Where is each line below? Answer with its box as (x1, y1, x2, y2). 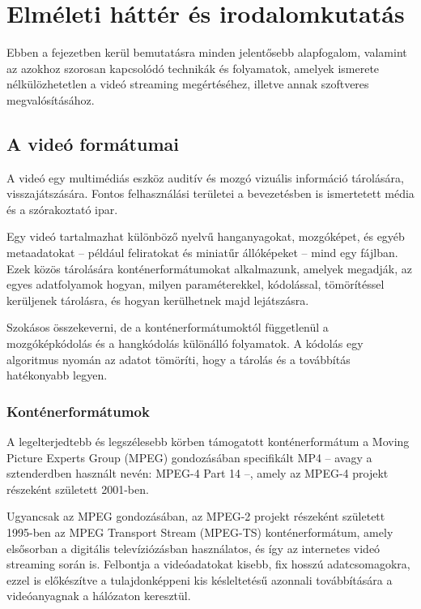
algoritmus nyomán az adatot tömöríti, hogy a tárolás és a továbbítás (6, 350, 351, 367)
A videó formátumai (6, 131, 179, 156)
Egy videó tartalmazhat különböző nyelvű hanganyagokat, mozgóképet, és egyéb (6, 228, 405, 245)
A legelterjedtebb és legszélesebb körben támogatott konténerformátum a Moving (6, 433, 410, 450)
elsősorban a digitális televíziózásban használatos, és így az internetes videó (6, 539, 381, 556)
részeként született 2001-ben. (6, 480, 149, 497)
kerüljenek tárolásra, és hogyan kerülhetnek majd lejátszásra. (6, 291, 309, 308)
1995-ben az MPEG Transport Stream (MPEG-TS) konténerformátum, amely (6, 524, 393, 541)
